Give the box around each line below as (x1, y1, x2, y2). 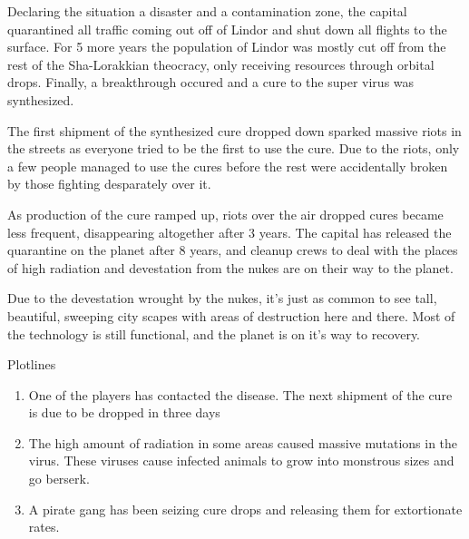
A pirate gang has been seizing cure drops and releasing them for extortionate (28, 499, 463, 518)
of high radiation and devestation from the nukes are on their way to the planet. (7, 258, 454, 277)
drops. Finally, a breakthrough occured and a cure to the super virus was (7, 73, 415, 92)
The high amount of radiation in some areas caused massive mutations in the (28, 433, 458, 452)
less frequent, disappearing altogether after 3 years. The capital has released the (7, 222, 452, 241)
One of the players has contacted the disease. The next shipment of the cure (28, 385, 453, 404)
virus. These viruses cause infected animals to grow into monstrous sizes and (28, 451, 454, 470)
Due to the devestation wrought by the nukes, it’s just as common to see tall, (7, 289, 437, 308)
